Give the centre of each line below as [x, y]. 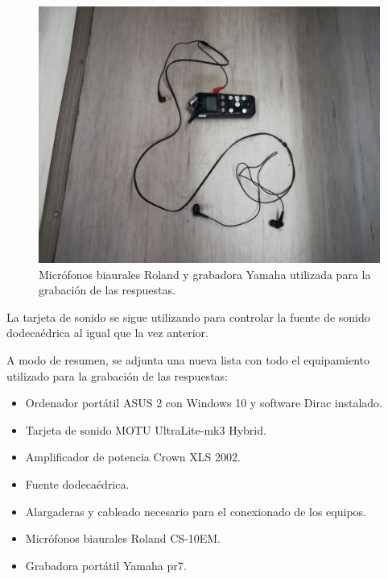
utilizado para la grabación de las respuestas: [117, 375]
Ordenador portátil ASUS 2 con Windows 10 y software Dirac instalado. [204, 403]
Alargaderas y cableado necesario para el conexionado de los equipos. [196, 511]
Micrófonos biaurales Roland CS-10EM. [123, 538]
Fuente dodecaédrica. [77, 483]
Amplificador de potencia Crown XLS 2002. [133, 457]
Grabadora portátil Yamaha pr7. [106, 565]
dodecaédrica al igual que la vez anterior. [107, 333]
